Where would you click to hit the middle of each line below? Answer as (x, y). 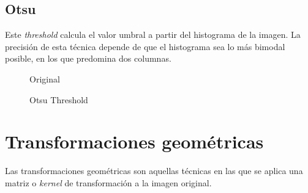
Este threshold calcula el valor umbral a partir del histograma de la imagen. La (153, 35)
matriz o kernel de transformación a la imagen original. (108, 182)
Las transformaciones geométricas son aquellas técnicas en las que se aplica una (154, 171)
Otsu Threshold (59, 99)
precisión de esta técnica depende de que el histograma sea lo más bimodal (145, 46)
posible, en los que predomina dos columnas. (88, 58)
